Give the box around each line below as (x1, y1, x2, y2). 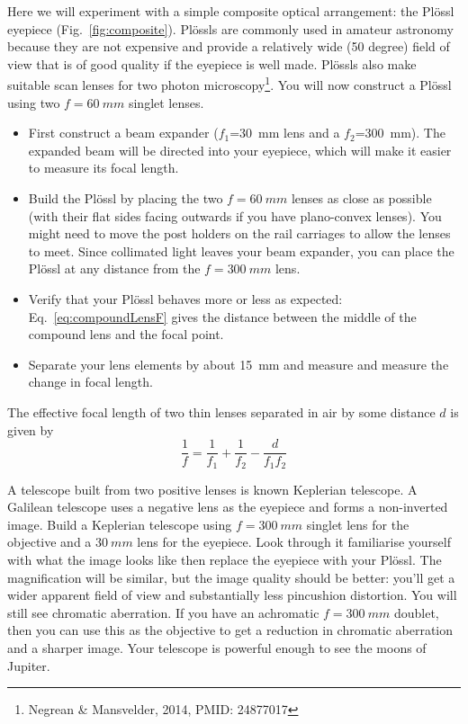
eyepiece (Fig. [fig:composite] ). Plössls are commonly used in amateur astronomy (7, 19, 454, 38)
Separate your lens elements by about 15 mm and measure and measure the (28, 354, 449, 373)
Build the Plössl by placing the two (28, 189, 223, 207)
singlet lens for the (306, 514, 409, 533)
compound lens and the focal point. (28, 325, 224, 344)
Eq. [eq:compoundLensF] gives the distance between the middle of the (28, 307, 417, 326)
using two (7, 93, 60, 112)
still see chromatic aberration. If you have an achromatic (7, 603, 319, 621)
